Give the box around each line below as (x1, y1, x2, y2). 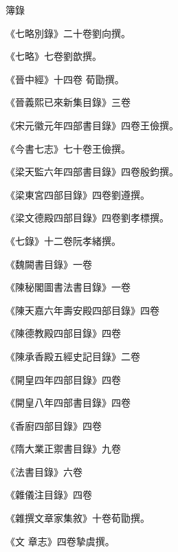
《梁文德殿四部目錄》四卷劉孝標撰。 (5, 210, 169, 225)
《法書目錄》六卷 (5, 464, 82, 478)
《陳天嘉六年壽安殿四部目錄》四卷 (5, 302, 159, 317)
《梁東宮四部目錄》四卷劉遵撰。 (5, 187, 150, 201)
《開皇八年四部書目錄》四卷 (5, 395, 131, 410)
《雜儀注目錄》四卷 (5, 487, 92, 502)
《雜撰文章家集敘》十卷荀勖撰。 (5, 511, 150, 525)
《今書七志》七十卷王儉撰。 (5, 141, 131, 155)
